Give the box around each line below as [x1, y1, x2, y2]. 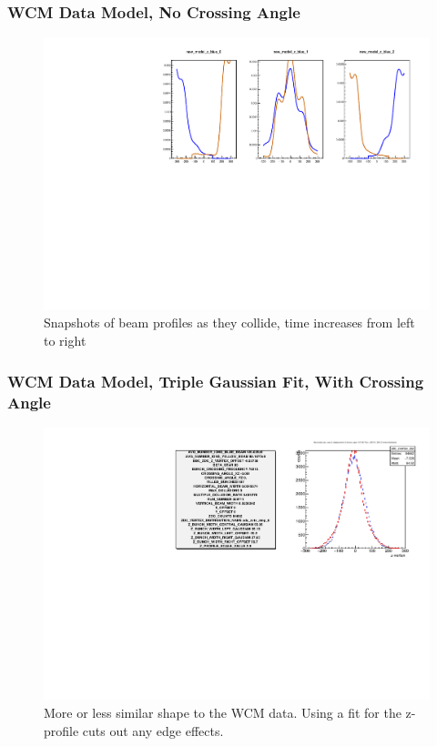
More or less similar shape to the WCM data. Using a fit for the [44, 703, 401, 722]
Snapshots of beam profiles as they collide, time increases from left [44, 313, 415, 332]
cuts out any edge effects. [82, 721, 224, 740]
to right [44, 331, 86, 350]
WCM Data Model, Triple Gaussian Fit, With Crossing [7, 369, 424, 392]
